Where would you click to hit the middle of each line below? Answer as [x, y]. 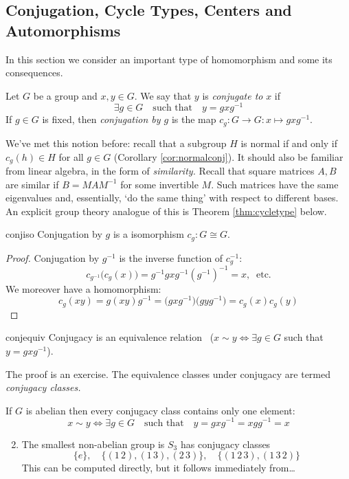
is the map [194, 119]
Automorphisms [63, 30]
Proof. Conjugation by [53, 257]
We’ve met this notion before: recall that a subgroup [116, 143]
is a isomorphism [148, 234]
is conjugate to [233, 95]
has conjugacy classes [225, 444]
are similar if [32, 184]
